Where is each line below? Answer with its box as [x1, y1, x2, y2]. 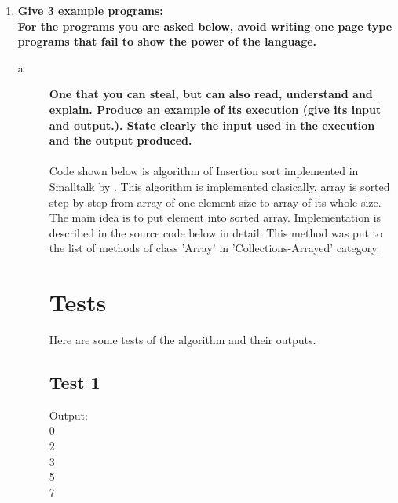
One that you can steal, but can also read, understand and [49, 86, 373, 102]
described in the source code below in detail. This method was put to [49, 224, 383, 240]
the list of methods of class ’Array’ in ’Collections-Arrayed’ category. [49, 240, 380, 256]
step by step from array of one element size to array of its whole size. [49, 193, 382, 210]
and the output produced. [49, 132, 192, 149]
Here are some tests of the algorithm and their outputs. [49, 332, 316, 348]
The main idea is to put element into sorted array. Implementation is [49, 209, 382, 226]
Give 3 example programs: [17, 2, 163, 18]
